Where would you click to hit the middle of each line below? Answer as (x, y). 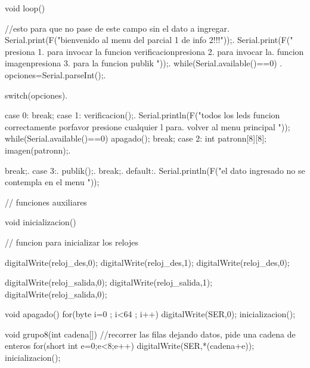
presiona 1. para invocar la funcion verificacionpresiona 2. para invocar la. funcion (154, 51)
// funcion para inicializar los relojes (72, 242)
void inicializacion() (41, 222)
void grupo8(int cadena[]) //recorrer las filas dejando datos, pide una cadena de (150, 334)
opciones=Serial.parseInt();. (55, 74)
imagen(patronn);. (38, 150)
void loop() (25, 8)
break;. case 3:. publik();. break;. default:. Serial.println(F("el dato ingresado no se (155, 170)
